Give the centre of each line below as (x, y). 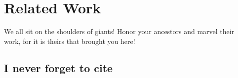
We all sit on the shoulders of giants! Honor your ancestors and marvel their (119, 31)
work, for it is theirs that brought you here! (70, 41)
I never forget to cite (59, 67)
